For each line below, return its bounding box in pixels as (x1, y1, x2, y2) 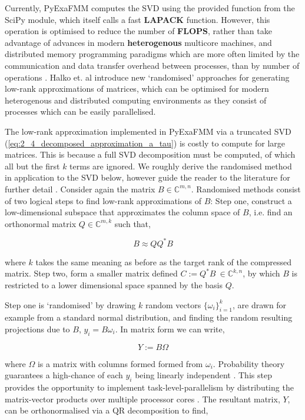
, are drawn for (232, 298, 287, 311)
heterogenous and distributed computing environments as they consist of (5, 94, 267, 106)
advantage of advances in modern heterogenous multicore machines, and (5, 36, 272, 48)
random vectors (145, 298, 201, 311)
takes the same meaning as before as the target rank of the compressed (35, 255, 291, 268)
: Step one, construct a (210, 194, 292, 206)
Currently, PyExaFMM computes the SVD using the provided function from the (5, 2, 295, 14)
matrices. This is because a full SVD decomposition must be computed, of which (5, 148, 296, 161)
